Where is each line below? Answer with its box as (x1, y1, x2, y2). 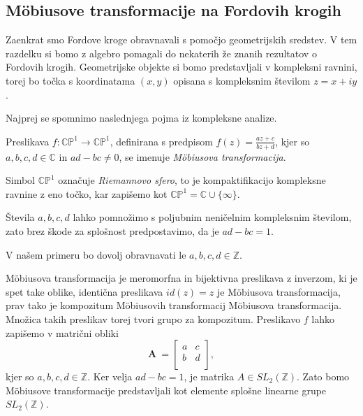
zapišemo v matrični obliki (6, 325, 119, 340)
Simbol (6, 173, 36, 187)
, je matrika (184, 369, 235, 384)
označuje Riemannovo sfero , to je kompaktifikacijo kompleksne (58, 173, 326, 187)
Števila (6, 210, 35, 224)
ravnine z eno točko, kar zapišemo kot (6, 186, 168, 201)
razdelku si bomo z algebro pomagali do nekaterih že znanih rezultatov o (6, 45, 317, 60)
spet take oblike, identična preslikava (6, 284, 163, 299)
